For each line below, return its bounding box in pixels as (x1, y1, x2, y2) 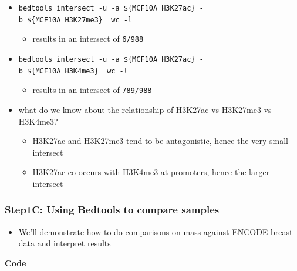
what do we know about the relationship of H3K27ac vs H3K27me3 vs (18, 103, 272, 115)
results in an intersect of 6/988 (32, 32, 144, 45)
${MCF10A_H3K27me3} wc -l (27, 15, 133, 24)
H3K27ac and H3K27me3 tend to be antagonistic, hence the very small (32, 135, 288, 147)
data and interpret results (18, 237, 111, 249)
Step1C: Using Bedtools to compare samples (5, 202, 220, 217)
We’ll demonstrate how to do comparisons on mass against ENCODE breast (18, 225, 293, 237)
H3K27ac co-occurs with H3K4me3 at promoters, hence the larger (32, 166, 270, 178)
